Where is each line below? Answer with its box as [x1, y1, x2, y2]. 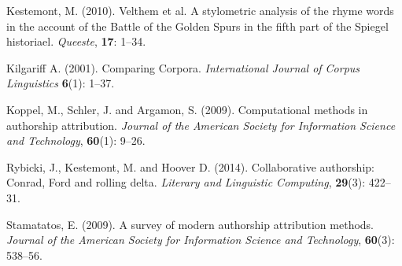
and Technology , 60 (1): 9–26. [6, 132, 146, 149]
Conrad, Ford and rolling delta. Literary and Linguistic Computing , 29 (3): [6, 174, 366, 190]
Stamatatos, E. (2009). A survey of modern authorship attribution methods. [6, 216, 374, 232]
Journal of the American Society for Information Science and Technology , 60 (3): [6, 231, 395, 248]
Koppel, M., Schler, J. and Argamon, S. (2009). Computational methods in [6, 101, 368, 117]
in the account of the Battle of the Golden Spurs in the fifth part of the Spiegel [6, 17, 389, 34]
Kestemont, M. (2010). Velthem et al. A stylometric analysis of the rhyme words [6, 2, 394, 18]
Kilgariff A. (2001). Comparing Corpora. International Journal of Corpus [6, 59, 360, 76]
